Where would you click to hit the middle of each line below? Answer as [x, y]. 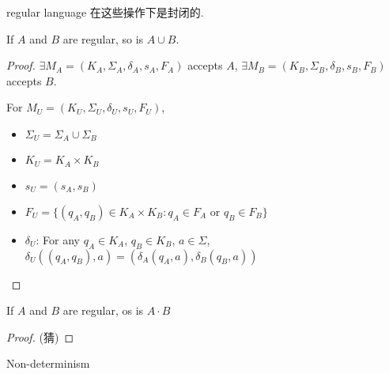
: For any [58, 239]
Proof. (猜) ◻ [40, 336]
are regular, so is [103, 38]
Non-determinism [48, 363]
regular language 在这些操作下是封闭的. [105, 12]
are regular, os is [103, 310]
